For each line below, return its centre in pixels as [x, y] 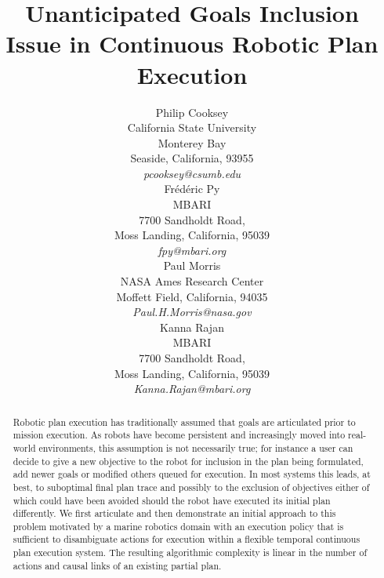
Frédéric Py [192, 189]
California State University [192, 127]
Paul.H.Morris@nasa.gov [192, 312]
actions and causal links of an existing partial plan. [117, 565]
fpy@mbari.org [192, 250]
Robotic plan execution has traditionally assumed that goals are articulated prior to [184, 422]
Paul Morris [192, 265]
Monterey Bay [192, 142]
